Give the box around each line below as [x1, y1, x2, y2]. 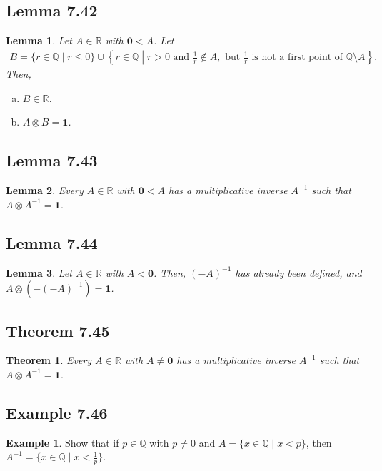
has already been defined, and [235, 265, 362, 280]
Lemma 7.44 [6, 231, 98, 253]
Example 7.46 [6, 401, 108, 423]
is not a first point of [251, 52, 343, 63]
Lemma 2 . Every [6, 183, 84, 198]
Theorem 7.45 [6, 319, 110, 341]
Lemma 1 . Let [6, 33, 72, 48]
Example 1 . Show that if [6, 435, 119, 450]
